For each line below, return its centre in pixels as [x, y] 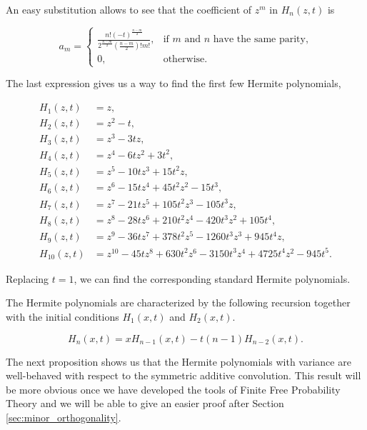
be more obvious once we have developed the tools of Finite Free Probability [173, 389]
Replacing [27, 278]
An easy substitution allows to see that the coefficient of [129, 9]
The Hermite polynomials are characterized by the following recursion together [178, 302]
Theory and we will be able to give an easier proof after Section [145, 403]
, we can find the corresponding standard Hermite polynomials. [212, 278]
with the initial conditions [62, 316]
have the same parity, [261, 40]
